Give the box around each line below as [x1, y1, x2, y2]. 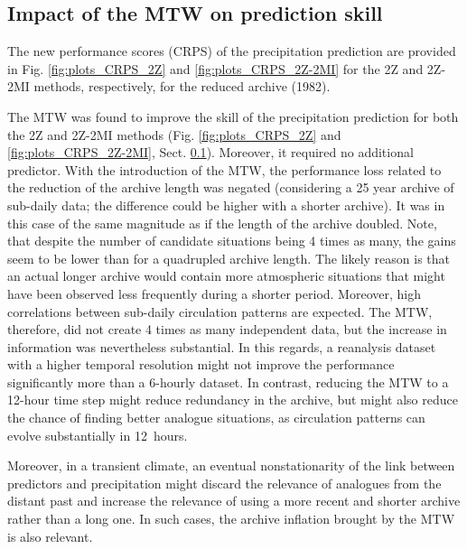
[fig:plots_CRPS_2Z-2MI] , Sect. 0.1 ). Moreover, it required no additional [7, 143, 414, 162]
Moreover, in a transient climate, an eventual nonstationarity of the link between [7, 456, 455, 475]
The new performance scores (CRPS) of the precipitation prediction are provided [7, 42, 456, 60]
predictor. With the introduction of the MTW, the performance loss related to [7, 160, 442, 179]
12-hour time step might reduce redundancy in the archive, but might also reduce [7, 390, 458, 409]
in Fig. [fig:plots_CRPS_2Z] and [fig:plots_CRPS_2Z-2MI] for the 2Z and [7, 59, 424, 78]
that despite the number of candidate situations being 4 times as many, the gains [7, 231, 456, 250]
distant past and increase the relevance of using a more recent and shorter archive [7, 491, 461, 510]
